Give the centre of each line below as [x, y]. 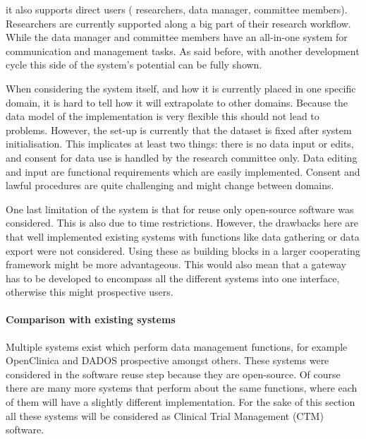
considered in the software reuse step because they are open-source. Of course [173, 374]
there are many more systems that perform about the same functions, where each [182, 388]
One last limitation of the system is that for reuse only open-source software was [180, 209]
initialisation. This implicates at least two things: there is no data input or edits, [180, 144]
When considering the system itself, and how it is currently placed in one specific [181, 88]
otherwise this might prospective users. [90, 292]
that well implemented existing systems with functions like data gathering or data [183, 236]
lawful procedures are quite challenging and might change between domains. [170, 185]
